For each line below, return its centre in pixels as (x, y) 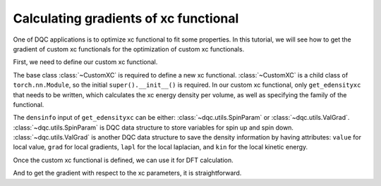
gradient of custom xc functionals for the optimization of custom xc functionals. (129, 49)
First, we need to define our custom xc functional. (85, 62)
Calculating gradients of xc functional (126, 18)
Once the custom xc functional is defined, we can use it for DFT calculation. (123, 160)
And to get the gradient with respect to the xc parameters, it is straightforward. (127, 173)
